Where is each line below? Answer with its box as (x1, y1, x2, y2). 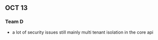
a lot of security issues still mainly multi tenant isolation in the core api (12, 29, 154, 35)
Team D (5, 18, 23, 25)
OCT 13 (5, 4, 28, 12)
